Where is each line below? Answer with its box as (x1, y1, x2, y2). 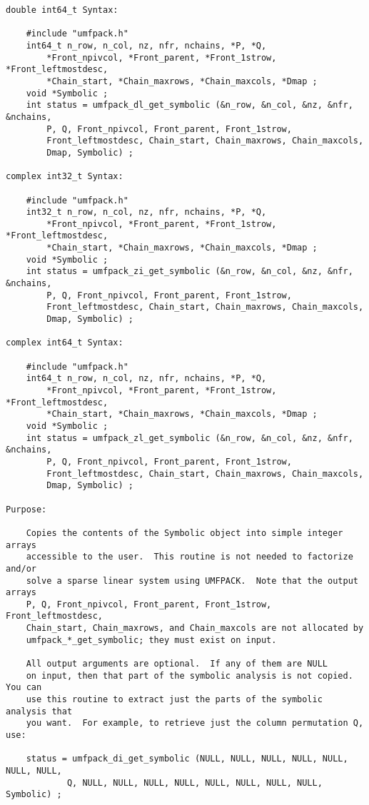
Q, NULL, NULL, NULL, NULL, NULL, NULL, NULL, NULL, (66, 777, 323, 788)
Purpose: (6, 504, 47, 515)
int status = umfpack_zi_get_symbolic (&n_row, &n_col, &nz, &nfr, (26, 266, 353, 277)
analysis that (6, 706, 73, 717)
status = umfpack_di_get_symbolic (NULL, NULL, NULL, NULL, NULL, (26, 754, 348, 764)
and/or (6, 563, 36, 574)
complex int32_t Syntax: (6, 171, 123, 182)
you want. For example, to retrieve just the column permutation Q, (26, 718, 364, 729)
